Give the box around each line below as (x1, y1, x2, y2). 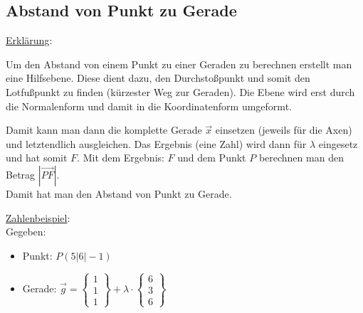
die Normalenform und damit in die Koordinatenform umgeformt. (6, 98, 292, 113)
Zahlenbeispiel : (6, 210, 70, 225)
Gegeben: (6, 224, 46, 239)
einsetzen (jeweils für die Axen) (215, 122, 352, 137)
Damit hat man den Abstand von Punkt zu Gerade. (6, 186, 232, 201)
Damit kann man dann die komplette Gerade (6, 122, 202, 137)
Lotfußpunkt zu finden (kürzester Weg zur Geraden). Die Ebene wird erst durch (6, 84, 355, 99)
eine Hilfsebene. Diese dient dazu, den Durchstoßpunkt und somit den (6, 70, 310, 85)
